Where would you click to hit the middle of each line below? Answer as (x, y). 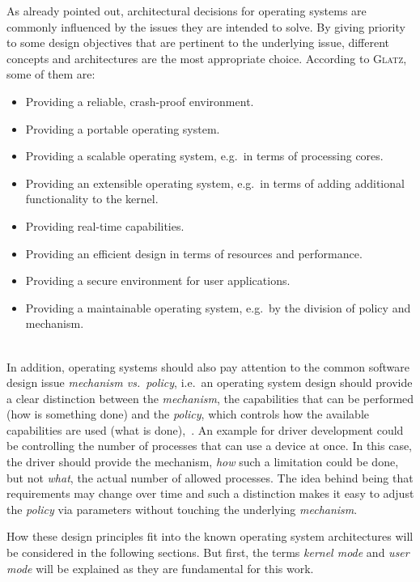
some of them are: (51, 74)
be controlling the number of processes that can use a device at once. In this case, (210, 446)
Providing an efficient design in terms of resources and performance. (194, 253)
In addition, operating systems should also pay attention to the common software (208, 366)
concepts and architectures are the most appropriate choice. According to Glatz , (207, 58)
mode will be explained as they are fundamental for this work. (160, 568)
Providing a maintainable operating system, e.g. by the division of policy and (218, 307)
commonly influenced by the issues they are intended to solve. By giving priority (206, 26)
